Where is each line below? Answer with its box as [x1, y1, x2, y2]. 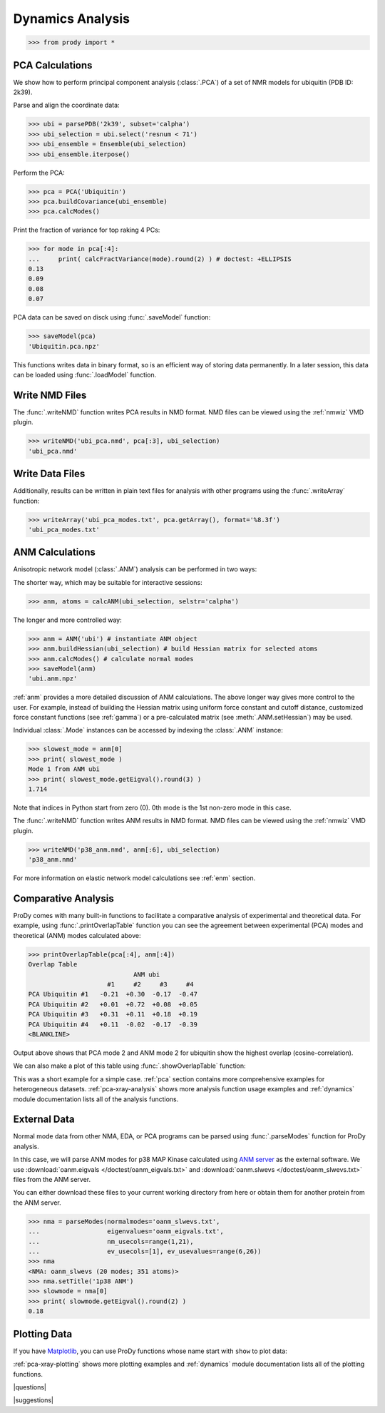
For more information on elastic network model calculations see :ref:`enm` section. [13, 874, 256, 882]
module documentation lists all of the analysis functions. [13, 1095, 179, 1103]
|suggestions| [13, 1396, 53, 1404]
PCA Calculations [13, 59, 93, 71]
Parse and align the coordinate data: [13, 101, 120, 110]
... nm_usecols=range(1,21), [28, 1238, 194, 1245]
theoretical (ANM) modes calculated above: [13, 931, 142, 939]
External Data [13, 1113, 75, 1126]
